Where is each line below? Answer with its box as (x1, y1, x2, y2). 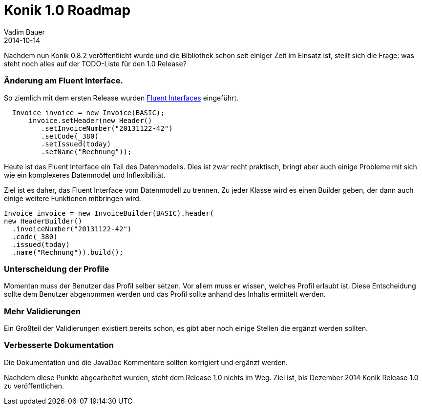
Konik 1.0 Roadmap (4, 2, 131, 19)
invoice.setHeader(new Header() (28, 116, 152, 124)
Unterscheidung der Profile (4, 264, 109, 274)
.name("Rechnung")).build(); (12, 248, 124, 256)
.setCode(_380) (41, 132, 99, 140)
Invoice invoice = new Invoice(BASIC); (12, 108, 165, 117)
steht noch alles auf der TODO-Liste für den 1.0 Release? (4, 59, 187, 68)
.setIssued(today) (41, 140, 111, 148)
